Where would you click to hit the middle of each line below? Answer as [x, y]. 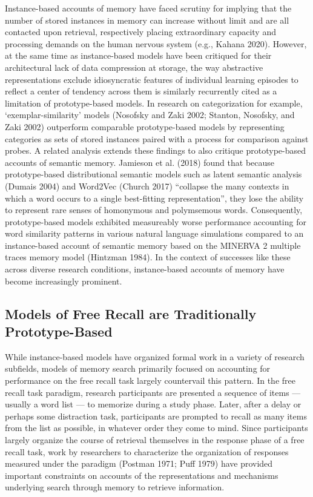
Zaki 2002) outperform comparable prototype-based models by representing [145, 126]
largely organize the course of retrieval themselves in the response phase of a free [155, 439]
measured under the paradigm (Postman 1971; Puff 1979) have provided [139, 463]
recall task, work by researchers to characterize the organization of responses [147, 451]
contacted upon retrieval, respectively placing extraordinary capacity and [140, 32]
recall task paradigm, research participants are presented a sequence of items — [153, 392]
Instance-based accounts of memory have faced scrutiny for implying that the [148, 8]
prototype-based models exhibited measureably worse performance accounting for [156, 221]
